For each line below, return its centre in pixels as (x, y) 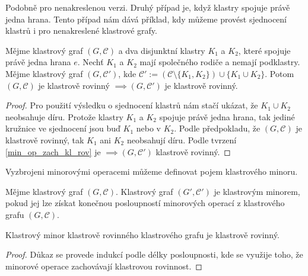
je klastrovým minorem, (257, 191)
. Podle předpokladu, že (217, 128)
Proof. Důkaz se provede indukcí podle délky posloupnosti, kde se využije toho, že (154, 254)
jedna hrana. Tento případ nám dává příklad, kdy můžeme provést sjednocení (146, 19)
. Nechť (91, 62)
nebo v (149, 128)
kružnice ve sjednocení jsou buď (63, 128)
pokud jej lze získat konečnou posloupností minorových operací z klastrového (145, 203)
